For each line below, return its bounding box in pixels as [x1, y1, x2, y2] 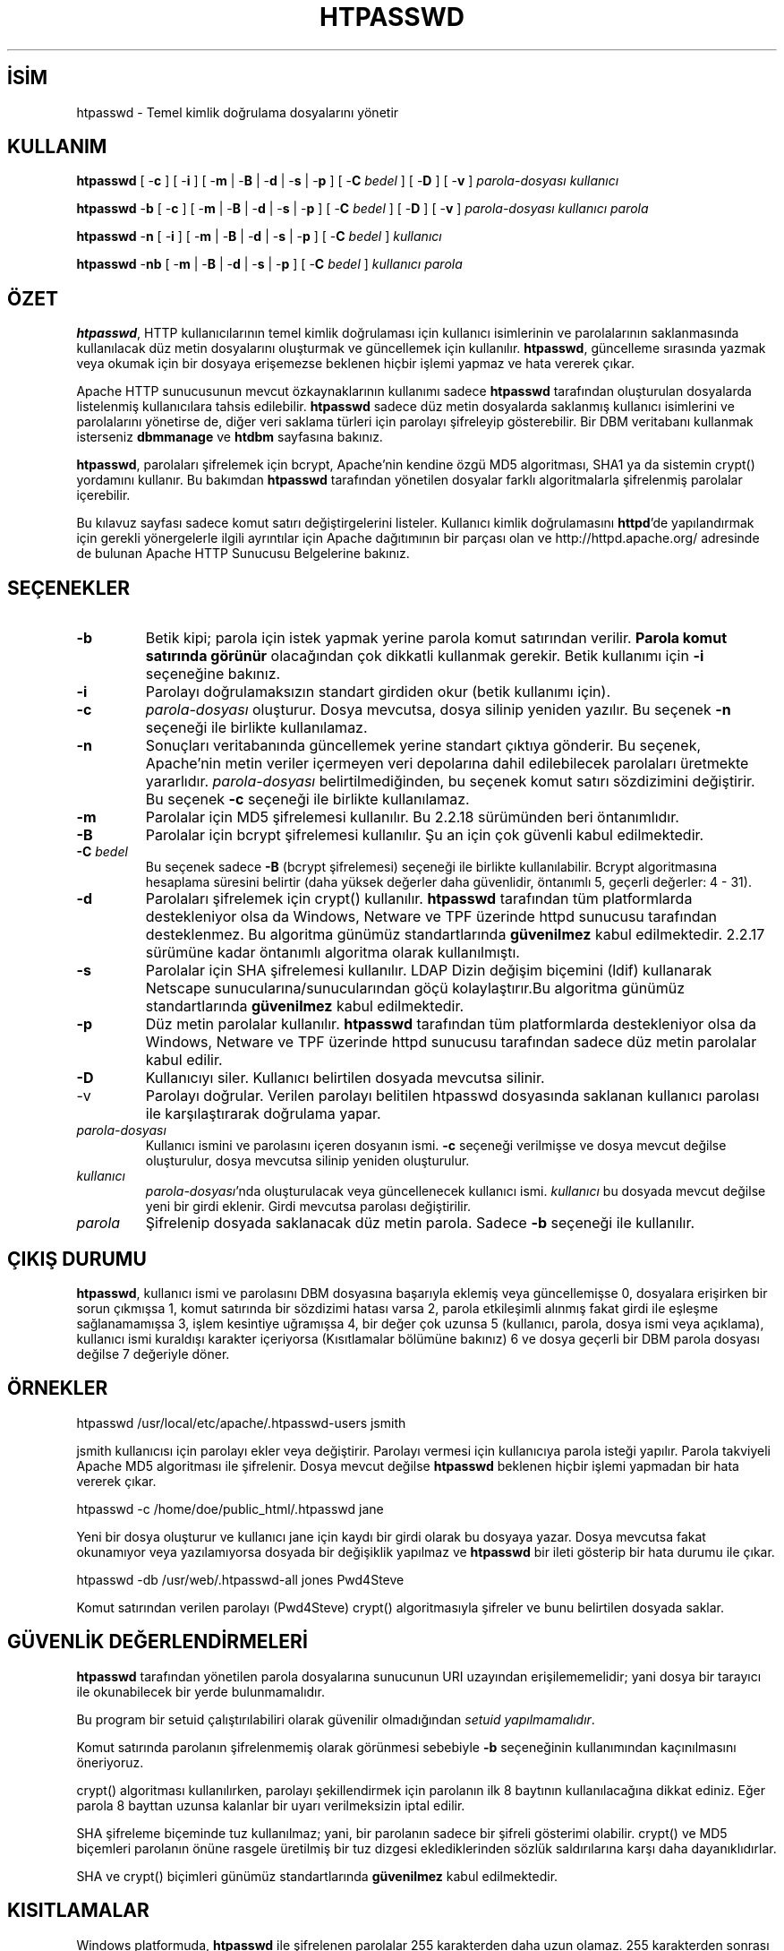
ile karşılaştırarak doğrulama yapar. [145, 1104, 381, 1123]
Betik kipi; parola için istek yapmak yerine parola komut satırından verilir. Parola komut [145, 629, 728, 648]
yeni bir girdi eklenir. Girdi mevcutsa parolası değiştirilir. [145, 1199, 472, 1215]
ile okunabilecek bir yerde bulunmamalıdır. [76, 1683, 325, 1699]
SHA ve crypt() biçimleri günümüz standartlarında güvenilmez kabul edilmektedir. [76, 1868, 558, 1884]
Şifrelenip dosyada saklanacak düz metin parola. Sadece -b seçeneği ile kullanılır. [145, 1214, 695, 1233]
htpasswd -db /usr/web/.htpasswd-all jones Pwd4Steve [76, 1571, 405, 1587]
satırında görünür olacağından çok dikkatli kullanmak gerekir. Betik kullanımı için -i [145, 647, 704, 666]
